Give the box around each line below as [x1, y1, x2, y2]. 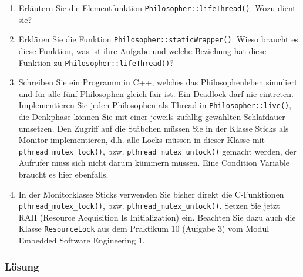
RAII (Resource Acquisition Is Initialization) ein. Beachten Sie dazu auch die [18, 211, 296, 223]
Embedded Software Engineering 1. [18, 234, 145, 246]
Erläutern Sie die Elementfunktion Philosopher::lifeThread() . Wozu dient [18, 2, 296, 14]
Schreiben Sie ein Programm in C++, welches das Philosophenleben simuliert [18, 76, 298, 88]
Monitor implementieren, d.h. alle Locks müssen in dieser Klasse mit [18, 134, 265, 146]
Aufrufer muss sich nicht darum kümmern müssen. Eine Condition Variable [18, 156, 290, 169]
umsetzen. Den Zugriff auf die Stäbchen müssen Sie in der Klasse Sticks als [18, 122, 289, 134]
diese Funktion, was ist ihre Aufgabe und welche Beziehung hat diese [18, 44, 267, 56]
